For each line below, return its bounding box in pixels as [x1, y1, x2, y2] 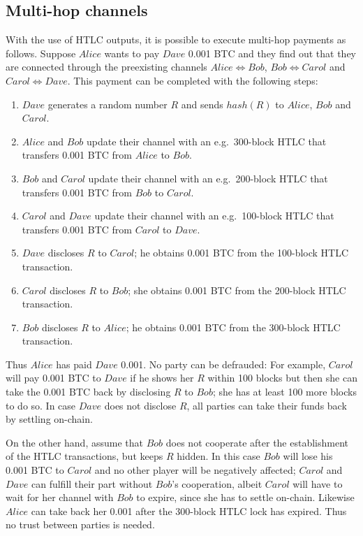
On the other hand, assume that [6, 435, 143, 449]
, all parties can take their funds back [186, 398, 347, 412]
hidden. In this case [177, 449, 260, 463]
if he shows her [130, 370, 194, 385]
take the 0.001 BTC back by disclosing [6, 384, 171, 399]
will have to [292, 476, 343, 491]
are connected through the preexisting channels [6, 59, 207, 74]
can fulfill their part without [31, 476, 153, 491]
